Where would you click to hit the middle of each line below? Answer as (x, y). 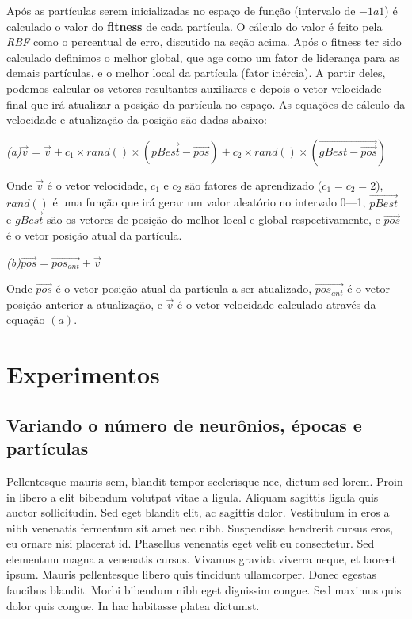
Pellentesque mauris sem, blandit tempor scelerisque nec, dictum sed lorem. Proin (205, 481)
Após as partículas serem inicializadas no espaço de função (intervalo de (181, 10)
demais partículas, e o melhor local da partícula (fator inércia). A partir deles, (196, 73)
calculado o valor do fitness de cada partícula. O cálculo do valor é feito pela (195, 26)
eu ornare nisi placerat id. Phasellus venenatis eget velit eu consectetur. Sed (191, 543)
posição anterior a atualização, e (84, 304)
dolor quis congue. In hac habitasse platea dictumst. (133, 605)
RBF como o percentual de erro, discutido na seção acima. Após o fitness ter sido (204, 42)
